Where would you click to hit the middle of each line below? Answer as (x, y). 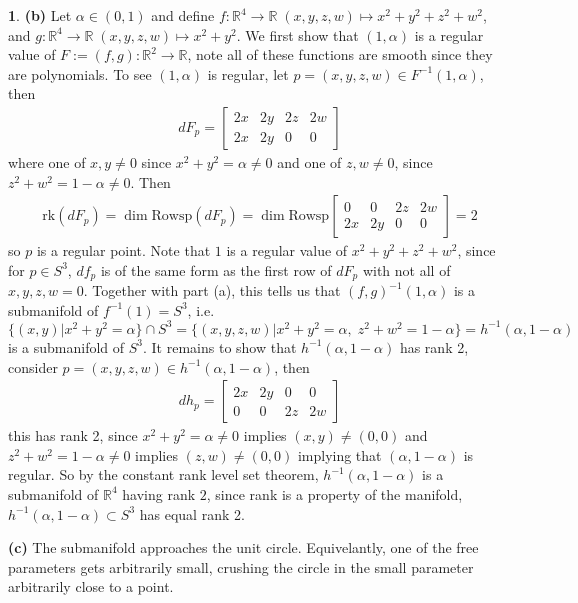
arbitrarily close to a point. (91, 586)
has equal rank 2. (192, 513)
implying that (339, 454)
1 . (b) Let (40, 15)
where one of (47, 162)
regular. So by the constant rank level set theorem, (163, 474)
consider (33, 366)
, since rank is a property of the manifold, (334, 493)
